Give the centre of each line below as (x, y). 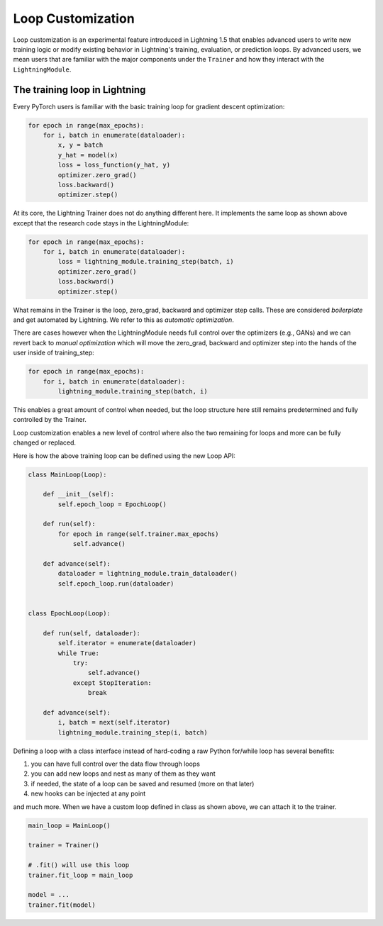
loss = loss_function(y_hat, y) (114, 165)
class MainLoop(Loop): (67, 474)
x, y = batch (81, 145)
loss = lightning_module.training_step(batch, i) (146, 262)
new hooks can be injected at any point (88, 793)
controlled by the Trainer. (50, 420)
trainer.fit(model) (62, 905)
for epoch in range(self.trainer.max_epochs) (138, 534)
